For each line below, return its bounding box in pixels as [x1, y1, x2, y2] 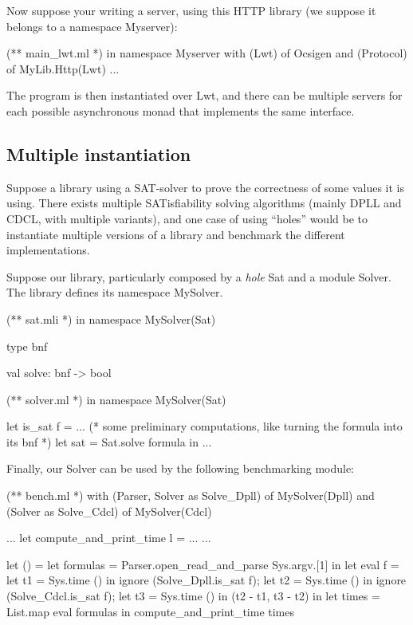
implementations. [6, 242, 90, 258]
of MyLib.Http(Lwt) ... [6, 60, 120, 77]
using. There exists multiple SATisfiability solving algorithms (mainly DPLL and [6, 195, 402, 211]
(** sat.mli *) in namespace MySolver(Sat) [6, 310, 216, 327]
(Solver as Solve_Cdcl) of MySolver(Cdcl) [6, 502, 212, 519]
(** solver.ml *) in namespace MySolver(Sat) [6, 391, 226, 407]
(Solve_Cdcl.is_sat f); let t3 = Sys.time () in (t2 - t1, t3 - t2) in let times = [6, 588, 380, 604]
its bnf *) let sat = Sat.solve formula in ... [6, 433, 212, 450]
